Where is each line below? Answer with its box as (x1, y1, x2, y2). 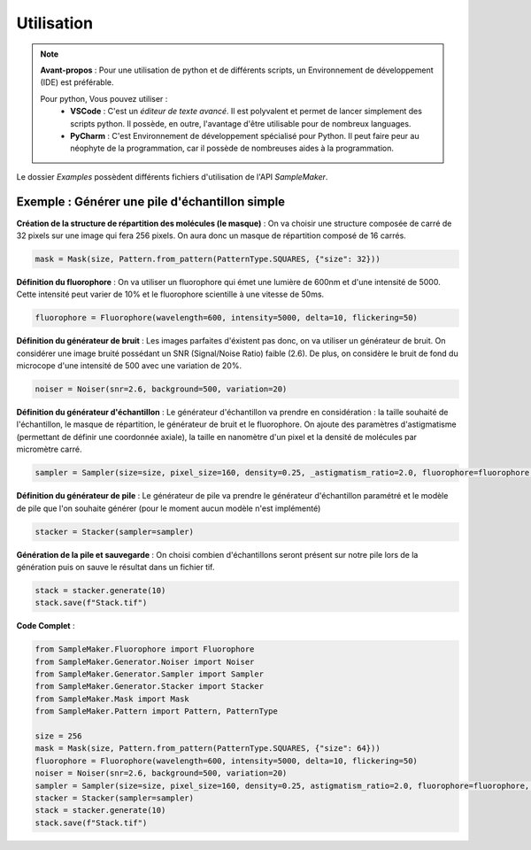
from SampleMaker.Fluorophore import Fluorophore (35, 645, 255, 654)
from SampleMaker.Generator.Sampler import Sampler (35, 669, 265, 679)
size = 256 (35, 731, 82, 741)
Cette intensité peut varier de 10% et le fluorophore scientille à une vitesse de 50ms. (16, 289, 325, 300)
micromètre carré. (16, 444, 82, 455)
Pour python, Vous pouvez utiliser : (40, 93, 168, 104)
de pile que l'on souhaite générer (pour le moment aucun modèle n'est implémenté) (16, 503, 321, 514)
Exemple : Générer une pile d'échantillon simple (16, 195, 286, 210)
